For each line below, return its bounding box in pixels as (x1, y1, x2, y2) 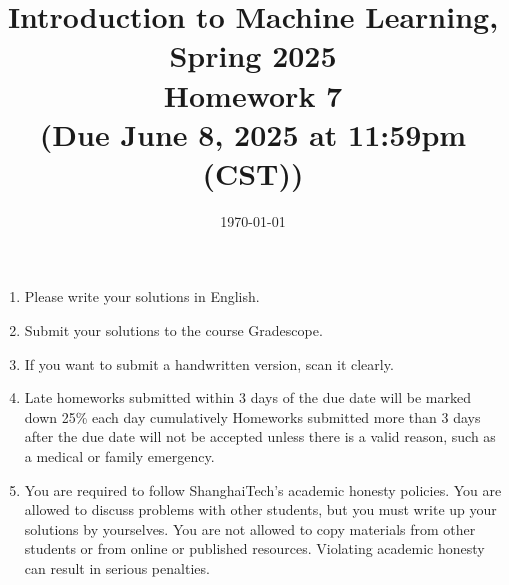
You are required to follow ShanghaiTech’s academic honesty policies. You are (24, 479, 502, 500)
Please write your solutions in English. (24, 286, 260, 307)
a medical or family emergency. (24, 446, 215, 467)
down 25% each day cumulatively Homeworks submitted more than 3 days (24, 406, 481, 427)
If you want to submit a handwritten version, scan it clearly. (24, 353, 394, 374)
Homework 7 (163, 74, 343, 115)
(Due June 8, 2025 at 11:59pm (39, 113, 467, 154)
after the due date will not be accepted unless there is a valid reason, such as (24, 426, 496, 447)
